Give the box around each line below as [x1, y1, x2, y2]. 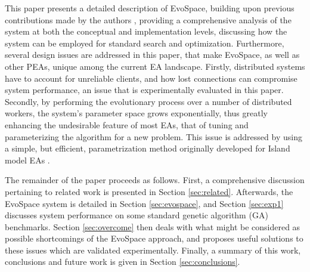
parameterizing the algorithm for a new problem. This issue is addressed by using [5, 130, 302, 143]
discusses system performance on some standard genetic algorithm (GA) [5, 209, 268, 221]
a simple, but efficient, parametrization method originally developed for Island [5, 142, 290, 154]
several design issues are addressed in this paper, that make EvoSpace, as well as [5, 48, 300, 61]
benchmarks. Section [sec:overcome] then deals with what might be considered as [5, 220, 300, 233]
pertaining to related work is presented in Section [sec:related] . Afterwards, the [5, 185, 293, 197]
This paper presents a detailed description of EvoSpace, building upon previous [5, 2, 294, 14]
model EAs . [5, 153, 50, 166]
